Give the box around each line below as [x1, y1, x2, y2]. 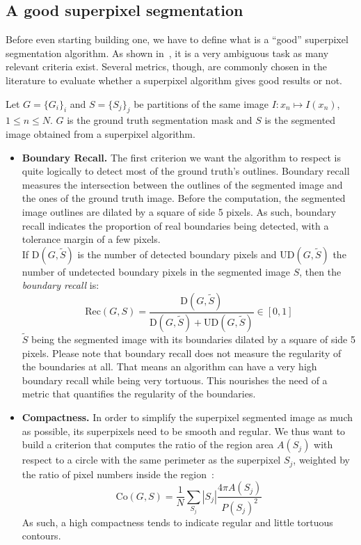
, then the [299, 264, 342, 278]
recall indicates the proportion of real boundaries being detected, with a [22, 218, 329, 232]
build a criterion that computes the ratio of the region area [22, 437, 274, 452]
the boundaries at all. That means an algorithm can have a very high [22, 359, 317, 374]
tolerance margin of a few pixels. [22, 232, 161, 246]
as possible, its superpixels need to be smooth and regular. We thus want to [22, 423, 346, 438]
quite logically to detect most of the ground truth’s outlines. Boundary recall [22, 164, 350, 178]
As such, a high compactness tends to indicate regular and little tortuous [22, 514, 333, 529]
